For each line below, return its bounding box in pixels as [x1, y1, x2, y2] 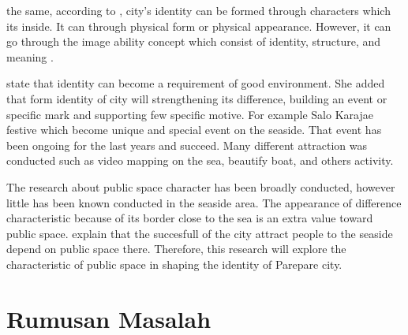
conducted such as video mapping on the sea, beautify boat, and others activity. [6, 152, 394, 169]
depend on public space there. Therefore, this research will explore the [6, 240, 346, 257]
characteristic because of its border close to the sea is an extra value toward [6, 210, 373, 226]
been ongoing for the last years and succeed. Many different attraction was [6, 136, 368, 153]
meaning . [6, 48, 54, 65]
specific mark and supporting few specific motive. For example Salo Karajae [6, 106, 373, 122]
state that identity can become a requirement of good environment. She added [6, 75, 385, 91]
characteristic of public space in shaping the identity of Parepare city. [6, 255, 342, 272]
